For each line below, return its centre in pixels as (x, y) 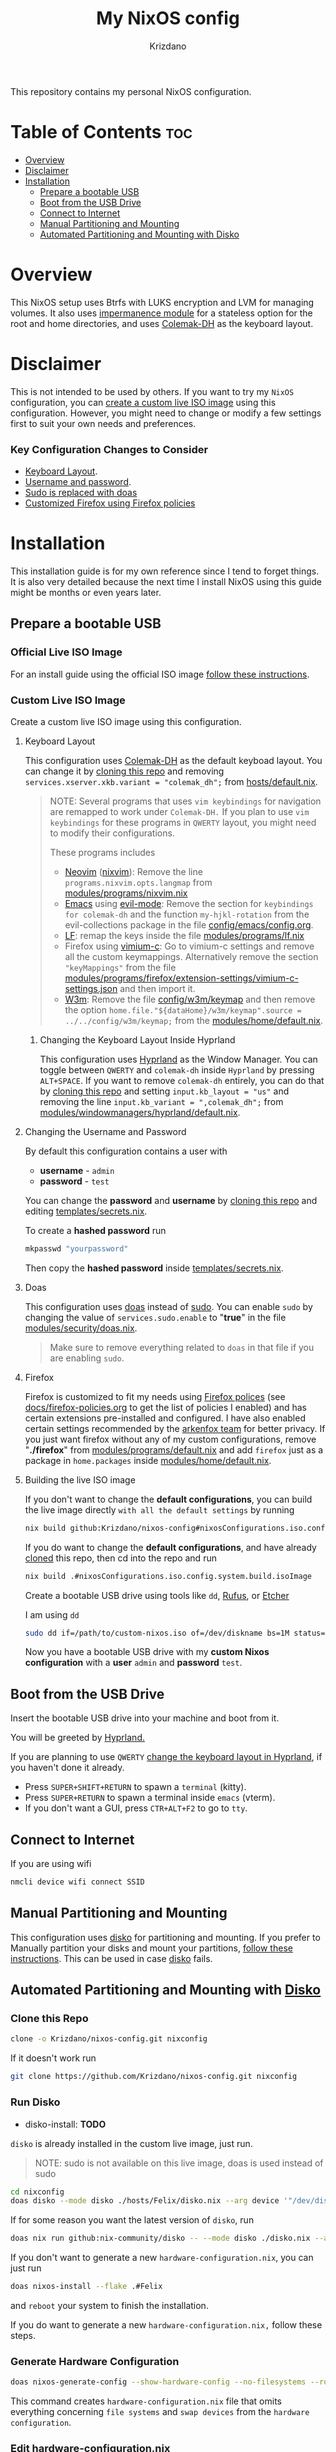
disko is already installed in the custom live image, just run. (131, 2143)
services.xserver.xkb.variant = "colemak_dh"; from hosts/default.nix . (171, 781)
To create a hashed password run (95, 1230)
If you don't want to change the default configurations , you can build (168, 1499)
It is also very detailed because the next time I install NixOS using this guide (166, 581)
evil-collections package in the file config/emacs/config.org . (189, 924)
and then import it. (157, 988)
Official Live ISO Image (66, 652)
